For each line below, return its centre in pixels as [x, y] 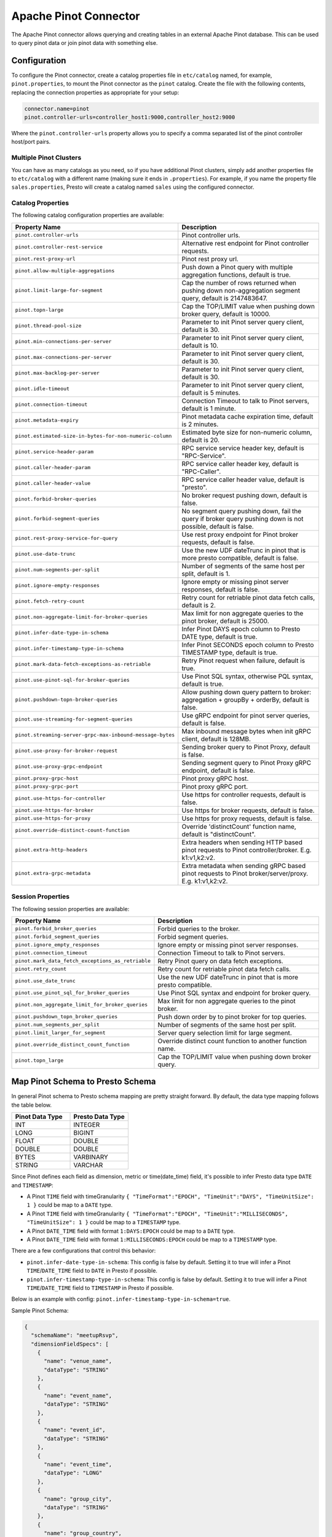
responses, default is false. [221, 589]
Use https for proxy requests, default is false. [247, 818]
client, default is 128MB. [216, 739]
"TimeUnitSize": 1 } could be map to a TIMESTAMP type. [104, 1222]
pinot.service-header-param [54, 452]
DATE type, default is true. [219, 636]
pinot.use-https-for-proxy [53, 819]
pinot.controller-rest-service [59, 247]
